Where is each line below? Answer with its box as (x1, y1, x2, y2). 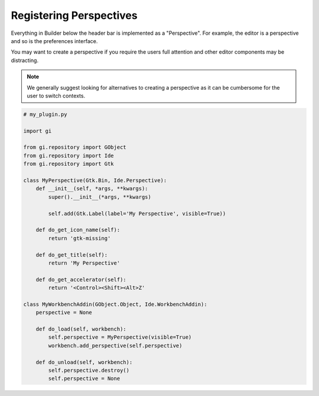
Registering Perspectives (11, 9, 138, 22)
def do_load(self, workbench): (35, 326, 126, 333)
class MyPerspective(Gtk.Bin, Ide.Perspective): (23, 177, 167, 184)
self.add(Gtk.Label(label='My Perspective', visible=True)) (48, 210, 226, 217)
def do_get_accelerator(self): (35, 276, 126, 283)
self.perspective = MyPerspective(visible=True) (48, 334, 192, 341)
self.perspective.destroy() (48, 366, 130, 374)
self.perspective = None (48, 375, 121, 382)
